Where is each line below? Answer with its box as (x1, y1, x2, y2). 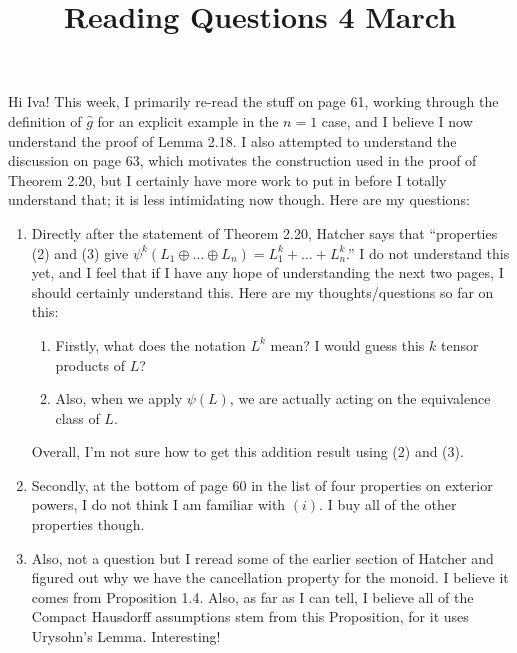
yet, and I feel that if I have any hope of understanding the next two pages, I (31, 262, 504, 283)
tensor (441, 334, 479, 355)
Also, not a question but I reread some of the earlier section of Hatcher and (31, 547, 494, 568)
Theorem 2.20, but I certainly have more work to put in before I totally (8, 169, 447, 190)
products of (55, 354, 125, 375)
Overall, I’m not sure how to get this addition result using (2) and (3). (31, 441, 464, 462)
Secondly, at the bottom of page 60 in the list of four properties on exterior (31, 474, 493, 495)
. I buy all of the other (319, 494, 457, 515)
